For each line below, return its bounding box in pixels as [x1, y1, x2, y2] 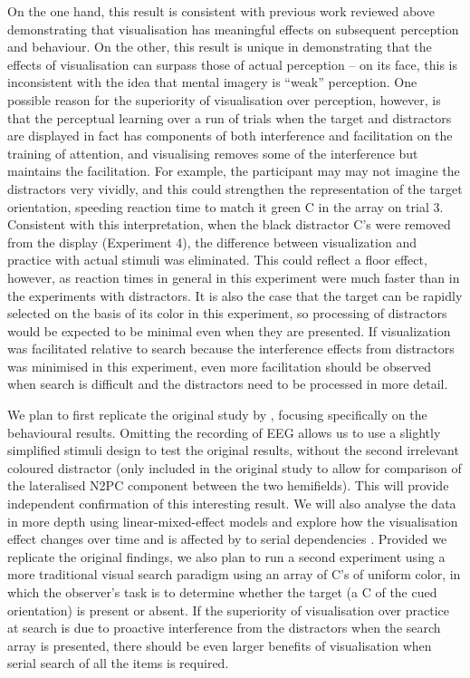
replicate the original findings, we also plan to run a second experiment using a [7, 547, 446, 566]
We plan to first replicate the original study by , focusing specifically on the [7, 405, 427, 424]
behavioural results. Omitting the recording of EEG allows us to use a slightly [7, 422, 441, 441]
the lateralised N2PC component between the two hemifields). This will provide [7, 476, 449, 495]
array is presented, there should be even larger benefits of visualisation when [7, 635, 432, 654]
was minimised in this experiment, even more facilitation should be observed [7, 356, 431, 375]
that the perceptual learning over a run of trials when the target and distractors [7, 108, 452, 127]
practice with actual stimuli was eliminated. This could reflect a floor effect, [7, 250, 427, 269]
